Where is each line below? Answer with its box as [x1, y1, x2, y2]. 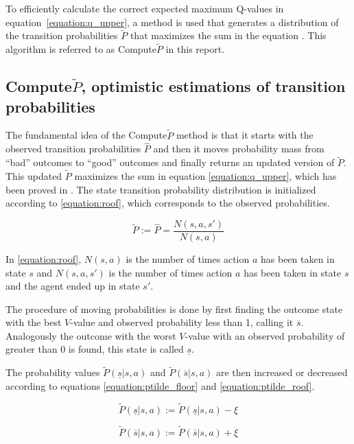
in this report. [165, 42, 225, 56]
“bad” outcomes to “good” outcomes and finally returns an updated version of [5, 155, 335, 170]
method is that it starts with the [176, 128, 314, 142]
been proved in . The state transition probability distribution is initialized [5, 182, 316, 196]
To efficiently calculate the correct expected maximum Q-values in [5, 1, 284, 15]
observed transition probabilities [5, 141, 141, 156]
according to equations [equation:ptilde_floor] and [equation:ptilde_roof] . [5, 378, 315, 393]
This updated [5, 169, 62, 183]
